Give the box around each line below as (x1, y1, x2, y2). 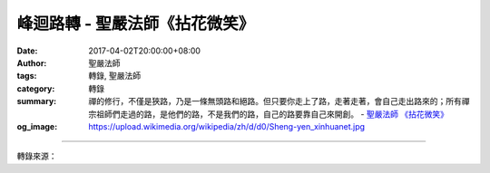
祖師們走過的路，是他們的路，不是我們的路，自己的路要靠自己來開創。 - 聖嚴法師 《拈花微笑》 (95, 109, 449, 120)
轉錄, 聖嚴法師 (88, 71, 141, 82)
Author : (16, 57, 47, 68)
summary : (16, 96, 57, 107)
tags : (16, 71, 37, 82)
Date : (16, 45, 38, 56)
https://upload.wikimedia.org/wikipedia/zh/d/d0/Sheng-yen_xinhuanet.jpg (88, 120, 366, 131)
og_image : (16, 120, 58, 131)
